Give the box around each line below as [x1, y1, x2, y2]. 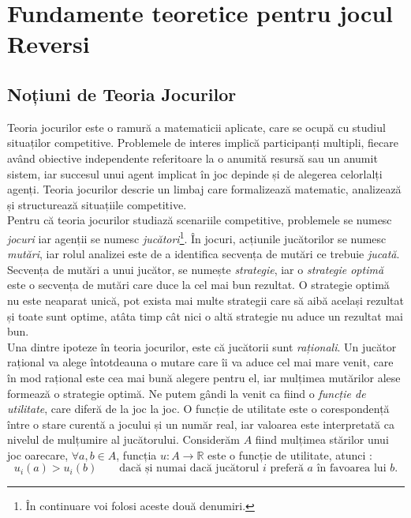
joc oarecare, [7, 446, 69, 463]
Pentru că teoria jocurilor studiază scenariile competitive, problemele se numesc [7, 212, 392, 228]
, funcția [116, 446, 157, 463]
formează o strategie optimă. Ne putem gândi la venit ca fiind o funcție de [7, 385, 366, 401]
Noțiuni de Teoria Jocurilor [7, 81, 237, 106]
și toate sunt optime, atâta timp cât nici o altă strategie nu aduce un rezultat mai [7, 307, 403, 324]
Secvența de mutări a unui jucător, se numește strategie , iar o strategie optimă [7, 261, 384, 277]
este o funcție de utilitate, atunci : [207, 446, 372, 463]
